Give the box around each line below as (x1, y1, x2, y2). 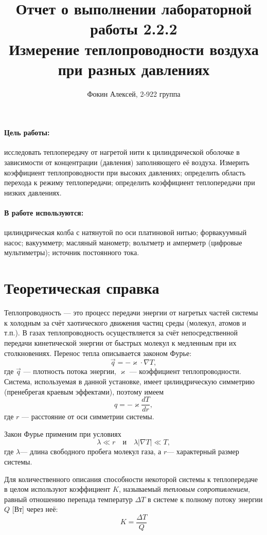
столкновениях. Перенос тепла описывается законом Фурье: (4, 347, 192, 358)
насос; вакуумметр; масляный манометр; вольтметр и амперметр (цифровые (4, 237, 242, 247)
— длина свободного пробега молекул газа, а (20, 446, 162, 457)
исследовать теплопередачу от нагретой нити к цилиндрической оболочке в (4, 147, 240, 157)
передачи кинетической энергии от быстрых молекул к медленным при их (4, 337, 237, 348)
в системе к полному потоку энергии (147, 493, 263, 504)
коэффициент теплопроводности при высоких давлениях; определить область (4, 167, 246, 177)
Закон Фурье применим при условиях (4, 428, 121, 439)
